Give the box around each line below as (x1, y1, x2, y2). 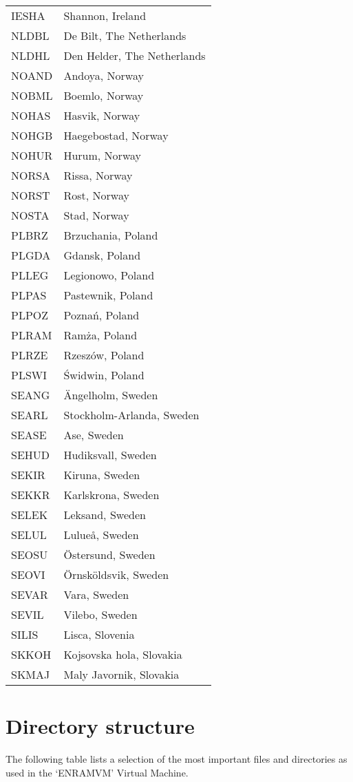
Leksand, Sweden (63, 507, 146, 522)
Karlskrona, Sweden (63, 487, 160, 503)
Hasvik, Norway (63, 107, 140, 123)
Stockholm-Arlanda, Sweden (63, 407, 200, 423)
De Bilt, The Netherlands (63, 28, 186, 43)
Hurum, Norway (63, 147, 141, 163)
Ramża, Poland (63, 327, 138, 343)
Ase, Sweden (63, 427, 124, 443)
